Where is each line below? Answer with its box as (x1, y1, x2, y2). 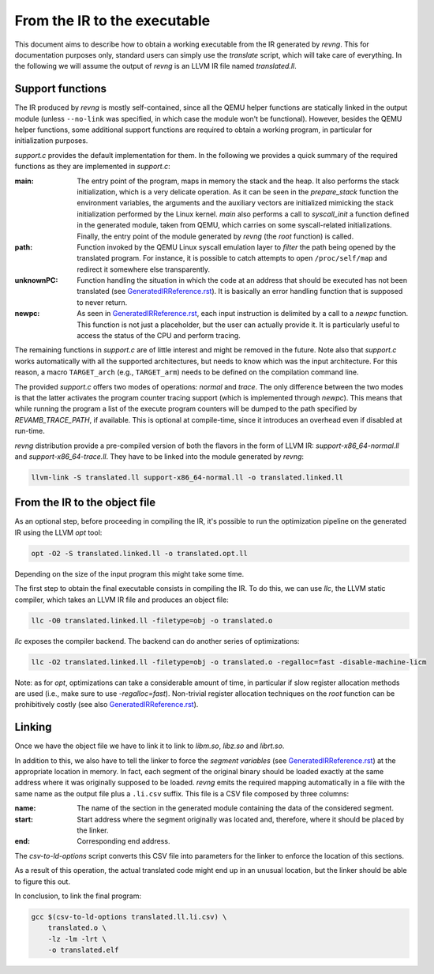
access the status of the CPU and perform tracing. (77, 331, 241, 340)
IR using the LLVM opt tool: (14, 528, 103, 537)
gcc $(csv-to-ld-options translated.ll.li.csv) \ (31, 912, 227, 921)
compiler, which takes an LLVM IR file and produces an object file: (14, 595, 229, 604)
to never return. (77, 297, 128, 307)
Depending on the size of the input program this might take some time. (14, 569, 245, 578)
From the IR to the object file (14, 496, 156, 510)
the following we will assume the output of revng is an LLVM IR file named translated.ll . (14, 62, 297, 71)
